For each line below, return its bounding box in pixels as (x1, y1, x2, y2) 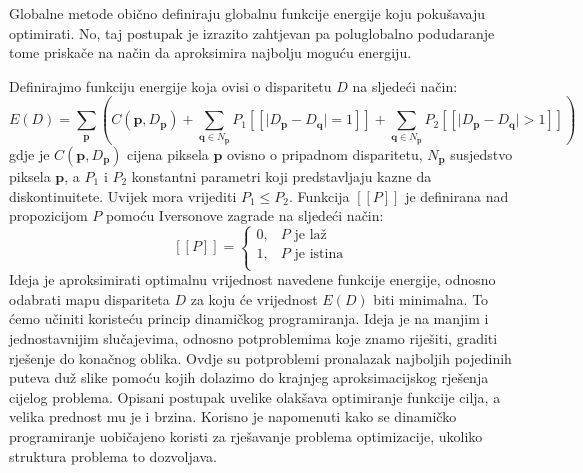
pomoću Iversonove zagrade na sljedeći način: (105, 205, 384, 226)
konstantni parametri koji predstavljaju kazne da (131, 165, 432, 186)
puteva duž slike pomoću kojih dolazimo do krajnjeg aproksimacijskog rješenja (9, 367, 489, 388)
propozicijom (9, 205, 88, 226)
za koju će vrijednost (190, 288, 318, 309)
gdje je (9, 143, 50, 164)
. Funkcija (289, 185, 350, 206)
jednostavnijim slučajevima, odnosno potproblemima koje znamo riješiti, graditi (9, 328, 498, 349)
